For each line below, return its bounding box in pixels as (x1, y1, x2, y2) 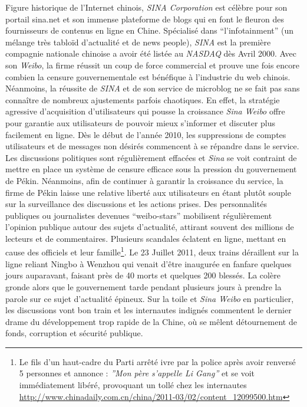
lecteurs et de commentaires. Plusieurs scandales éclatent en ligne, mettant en (5, 232, 286, 244)
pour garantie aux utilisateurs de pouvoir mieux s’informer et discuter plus (5, 116, 276, 129)
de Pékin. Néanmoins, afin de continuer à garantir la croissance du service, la (5, 174, 283, 186)
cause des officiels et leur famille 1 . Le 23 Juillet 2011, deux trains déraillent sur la (5, 244, 299, 258)
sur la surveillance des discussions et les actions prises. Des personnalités (5, 198, 267, 210)
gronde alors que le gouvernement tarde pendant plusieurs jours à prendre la (5, 280, 282, 293)
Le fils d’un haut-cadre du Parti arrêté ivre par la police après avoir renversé (19, 355, 296, 367)
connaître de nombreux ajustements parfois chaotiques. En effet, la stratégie (5, 93, 280, 106)
